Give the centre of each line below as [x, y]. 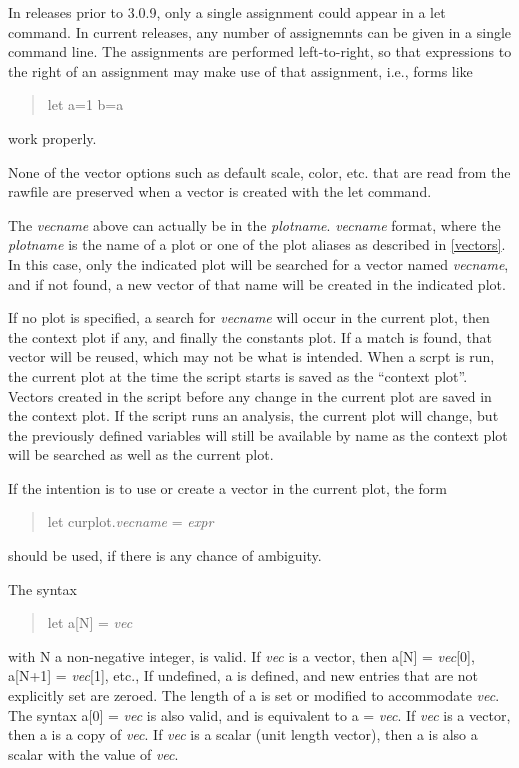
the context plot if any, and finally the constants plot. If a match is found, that [250, 336]
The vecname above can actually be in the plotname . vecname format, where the [254, 224]
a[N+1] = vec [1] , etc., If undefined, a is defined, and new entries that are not [243, 675]
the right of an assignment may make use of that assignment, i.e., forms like [240, 70]
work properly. [52, 137]
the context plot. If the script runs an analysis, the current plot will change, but [253, 415]
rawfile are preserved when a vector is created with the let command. [220, 191]
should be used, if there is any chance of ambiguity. [165, 555]
